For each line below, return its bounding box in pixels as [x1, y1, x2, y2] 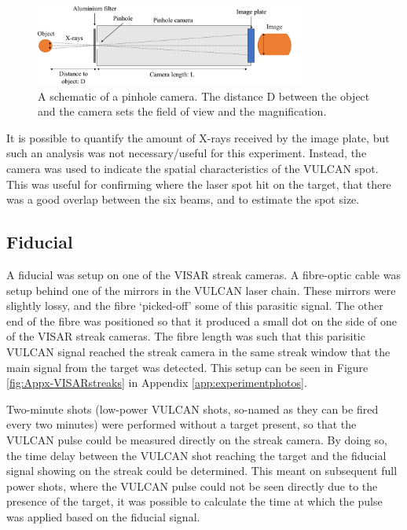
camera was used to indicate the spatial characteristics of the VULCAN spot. [6, 160, 379, 176]
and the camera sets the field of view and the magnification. [38, 103, 327, 120]
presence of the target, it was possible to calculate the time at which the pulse [6, 493, 383, 510]
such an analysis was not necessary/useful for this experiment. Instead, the [6, 145, 367, 161]
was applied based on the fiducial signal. [6, 508, 200, 524]
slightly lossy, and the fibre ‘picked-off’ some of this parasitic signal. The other [6, 297, 383, 314]
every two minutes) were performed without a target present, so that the [6, 416, 357, 432]
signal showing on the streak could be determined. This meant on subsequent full [6, 462, 398, 479]
